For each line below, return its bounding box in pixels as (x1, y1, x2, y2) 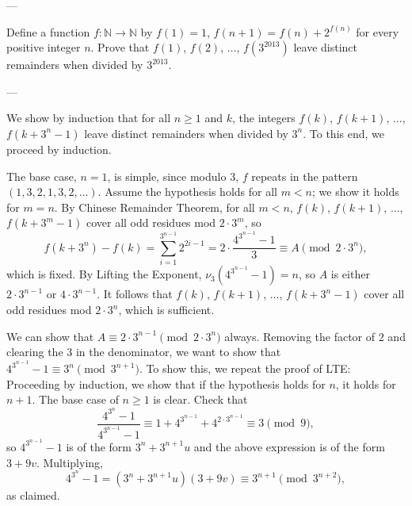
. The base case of (32, 391, 119, 408)
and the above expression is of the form (193, 438, 385, 454)
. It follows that (97, 286, 173, 302)
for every (356, 23, 399, 40)
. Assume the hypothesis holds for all (97, 183, 277, 200)
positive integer (6, 39, 81, 56)
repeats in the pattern (251, 167, 358, 184)
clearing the (6, 343, 63, 360)
